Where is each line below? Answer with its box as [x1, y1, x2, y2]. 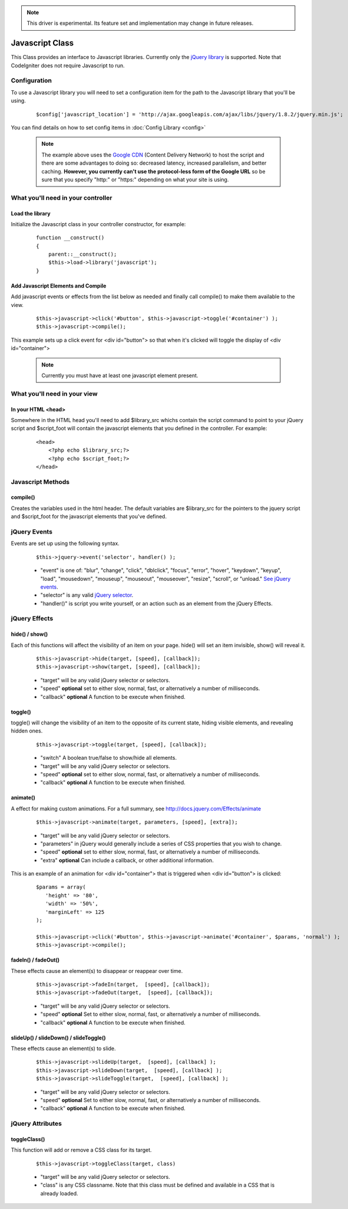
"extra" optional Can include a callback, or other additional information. [40, 857, 214, 864]
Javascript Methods [11, 478, 70, 486]
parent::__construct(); [48, 251, 117, 258]
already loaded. [40, 1190, 79, 1197]
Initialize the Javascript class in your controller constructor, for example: [11, 220, 186, 227]
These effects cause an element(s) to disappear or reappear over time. [11, 967, 183, 974]
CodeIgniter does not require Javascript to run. [11, 62, 125, 69]
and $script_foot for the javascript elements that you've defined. [11, 513, 167, 520]
